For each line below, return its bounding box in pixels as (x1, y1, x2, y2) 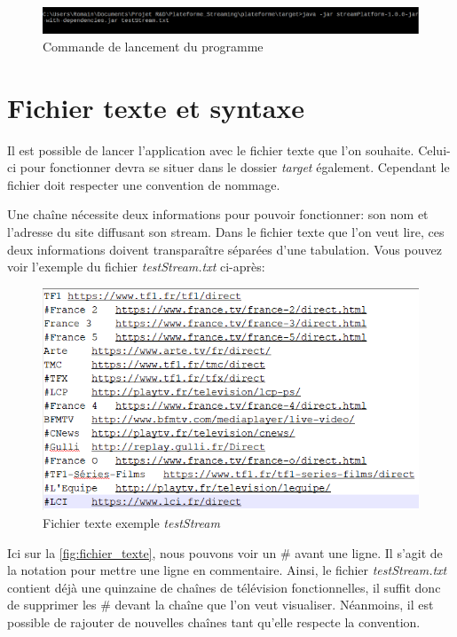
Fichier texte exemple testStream (43, 514, 220, 532)
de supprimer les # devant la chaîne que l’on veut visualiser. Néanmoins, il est (7, 595, 434, 614)
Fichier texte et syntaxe (7, 89, 305, 125)
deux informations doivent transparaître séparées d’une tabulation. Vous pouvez (7, 240, 442, 258)
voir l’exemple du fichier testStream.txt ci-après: (7, 257, 265, 276)
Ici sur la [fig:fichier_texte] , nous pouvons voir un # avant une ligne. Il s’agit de (7, 543, 443, 562)
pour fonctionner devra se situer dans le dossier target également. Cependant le (20, 158, 450, 177)
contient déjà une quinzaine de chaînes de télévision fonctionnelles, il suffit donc (7, 578, 441, 596)
